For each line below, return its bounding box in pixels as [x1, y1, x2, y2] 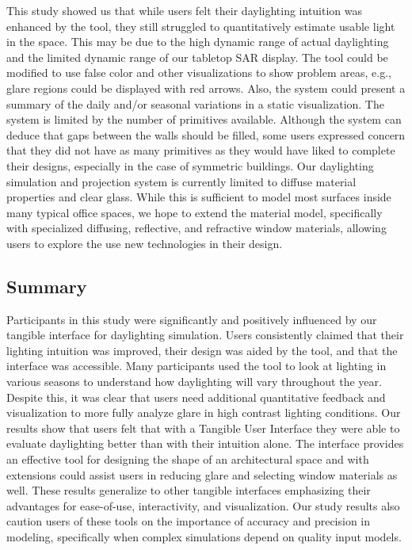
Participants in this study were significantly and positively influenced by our [6, 311, 377, 327]
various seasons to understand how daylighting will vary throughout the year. [6, 373, 382, 390]
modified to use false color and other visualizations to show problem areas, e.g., [6, 64, 391, 81]
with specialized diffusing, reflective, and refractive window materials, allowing [6, 220, 387, 236]
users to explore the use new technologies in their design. [6, 235, 283, 251]
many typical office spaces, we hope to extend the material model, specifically [6, 204, 383, 220]
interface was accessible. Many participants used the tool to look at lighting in [6, 357, 387, 374]
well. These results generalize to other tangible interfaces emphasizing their [6, 482, 371, 498]
